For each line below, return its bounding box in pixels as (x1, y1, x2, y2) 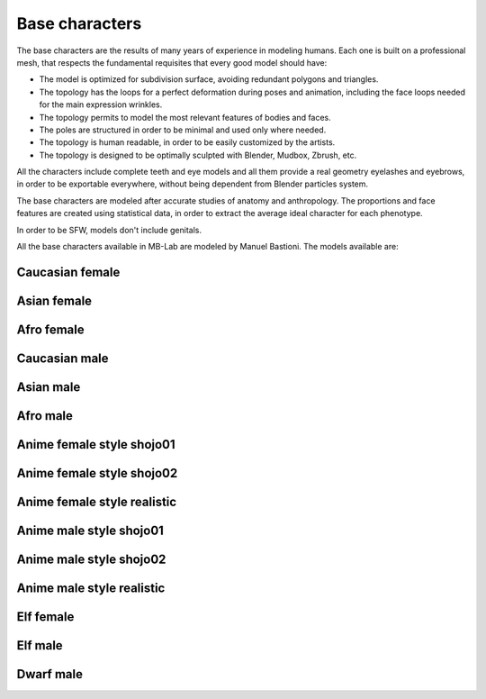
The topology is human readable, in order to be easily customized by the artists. (39, 137, 336, 148)
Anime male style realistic (16, 581, 166, 595)
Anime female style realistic (16, 494, 177, 509)
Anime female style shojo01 (16, 437, 175, 452)
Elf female (16, 609, 75, 625)
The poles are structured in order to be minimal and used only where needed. (39, 124, 327, 135)
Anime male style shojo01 (16, 522, 164, 538)
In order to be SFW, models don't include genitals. (16, 224, 202, 235)
